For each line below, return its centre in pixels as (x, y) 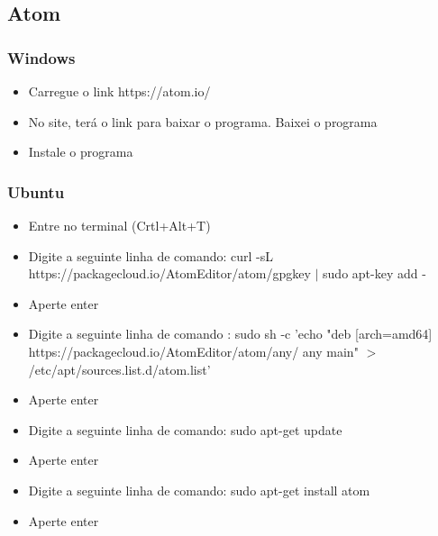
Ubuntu (36, 191)
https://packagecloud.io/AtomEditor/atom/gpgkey (169, 273)
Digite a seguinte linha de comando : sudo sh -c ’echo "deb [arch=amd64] (230, 334)
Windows (41, 57)
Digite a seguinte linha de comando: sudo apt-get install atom (199, 490)
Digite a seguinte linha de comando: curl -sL (151, 255)
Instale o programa (81, 152)
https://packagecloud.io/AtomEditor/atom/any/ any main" (193, 351)
